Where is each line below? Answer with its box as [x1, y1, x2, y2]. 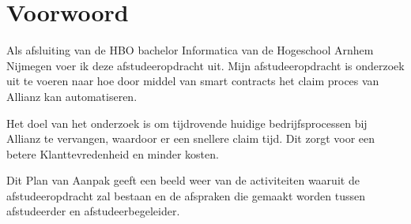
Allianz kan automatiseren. [6, 88, 138, 104]
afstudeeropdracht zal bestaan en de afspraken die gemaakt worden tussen [6, 187, 365, 203]
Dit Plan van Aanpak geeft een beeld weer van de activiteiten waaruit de [6, 172, 360, 189]
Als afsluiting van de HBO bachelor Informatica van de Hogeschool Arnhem [6, 42, 374, 58]
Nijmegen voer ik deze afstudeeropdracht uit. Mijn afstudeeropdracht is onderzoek [6, 57, 405, 73]
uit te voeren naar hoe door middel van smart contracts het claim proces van [6, 73, 379, 89]
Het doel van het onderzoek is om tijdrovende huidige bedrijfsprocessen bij [6, 114, 368, 131]
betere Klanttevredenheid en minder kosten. [6, 145, 219, 162]
